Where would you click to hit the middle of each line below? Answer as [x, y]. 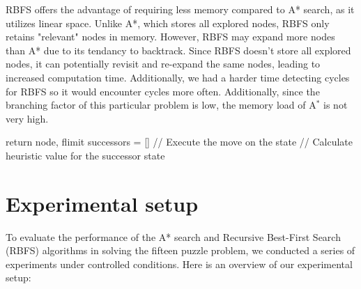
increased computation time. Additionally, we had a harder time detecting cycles [178, 77]
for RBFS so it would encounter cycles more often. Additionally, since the [163, 91]
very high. [27, 118]
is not [336, 105]
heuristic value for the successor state [85, 155]
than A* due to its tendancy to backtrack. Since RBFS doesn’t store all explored [178, 50]
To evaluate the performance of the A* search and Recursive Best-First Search [173, 236]
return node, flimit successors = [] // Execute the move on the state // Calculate [179, 142]
